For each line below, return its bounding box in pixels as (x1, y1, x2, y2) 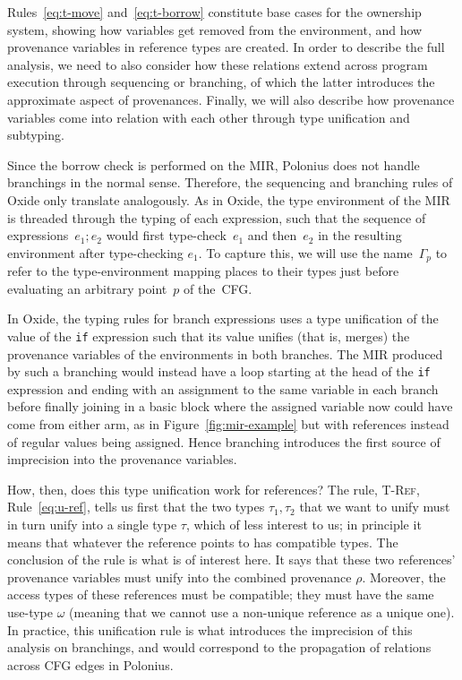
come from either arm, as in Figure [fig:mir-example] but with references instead (7, 415, 449, 434)
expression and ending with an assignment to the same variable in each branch (7, 379, 439, 398)
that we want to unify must (299, 497, 450, 516)
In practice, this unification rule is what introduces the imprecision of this (7, 620, 413, 639)
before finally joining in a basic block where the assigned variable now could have (7, 397, 453, 416)
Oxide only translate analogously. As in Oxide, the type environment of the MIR (7, 190, 450, 209)
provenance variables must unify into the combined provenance (7, 567, 352, 586)
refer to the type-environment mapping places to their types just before (7, 262, 399, 280)
